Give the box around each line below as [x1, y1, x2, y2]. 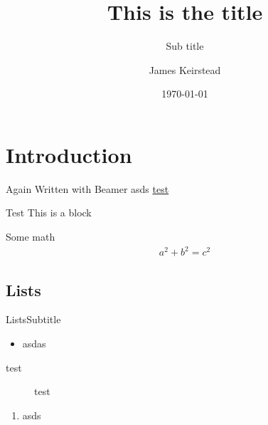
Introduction [6, 140, 132, 169]
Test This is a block [6, 205, 92, 220]
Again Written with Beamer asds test [6, 181, 169, 196]
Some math [6, 229, 55, 244]
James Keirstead [149, 62, 221, 77]
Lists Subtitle [6, 312, 61, 327]
